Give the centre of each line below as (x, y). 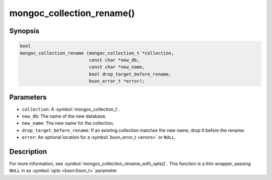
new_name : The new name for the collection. (68, 123)
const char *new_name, (117, 67)
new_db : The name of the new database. (64, 116)
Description (28, 152)
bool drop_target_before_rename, (130, 74)
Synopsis (24, 31)
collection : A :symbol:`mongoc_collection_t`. (71, 109)
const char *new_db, (114, 60)
